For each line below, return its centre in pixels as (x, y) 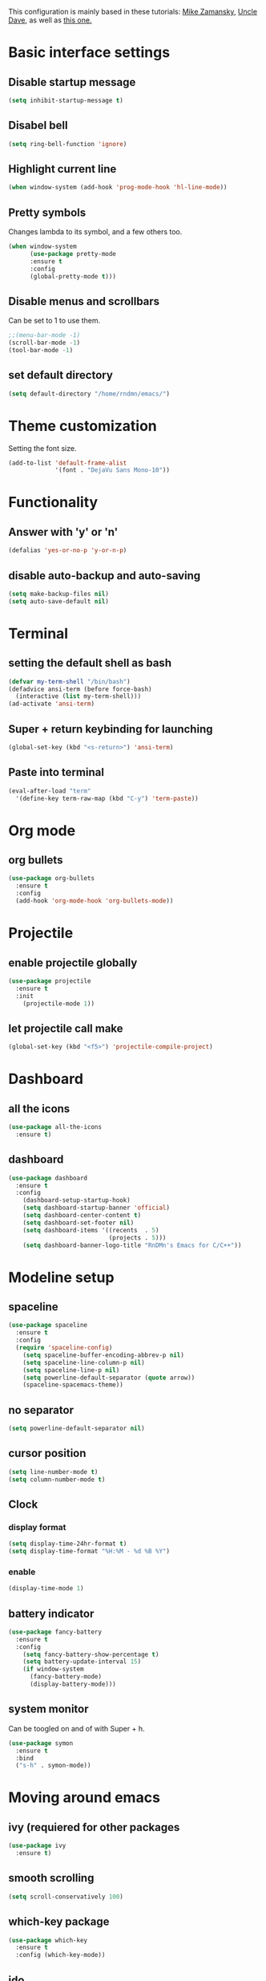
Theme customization (83, 426)
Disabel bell (38, 126)
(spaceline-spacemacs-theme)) (73, 1385)
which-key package (59, 1922)
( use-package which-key (48, 1940)
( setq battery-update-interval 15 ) (82, 1662)
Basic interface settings (89, 53)
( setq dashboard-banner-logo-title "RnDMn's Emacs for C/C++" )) (132, 1245)
